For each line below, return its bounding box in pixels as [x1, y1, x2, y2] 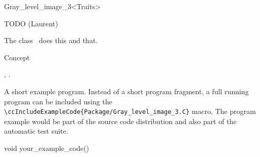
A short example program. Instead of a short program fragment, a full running [4, 86, 249, 96]
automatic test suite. [4, 126, 69, 136]
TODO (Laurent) [4, 18, 58, 28]
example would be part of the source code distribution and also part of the [4, 115, 237, 126]
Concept [4, 52, 30, 62]
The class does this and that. [4, 35, 98, 46]
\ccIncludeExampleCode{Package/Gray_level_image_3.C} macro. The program [4, 106, 256, 116]
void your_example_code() [4, 143, 89, 153]
